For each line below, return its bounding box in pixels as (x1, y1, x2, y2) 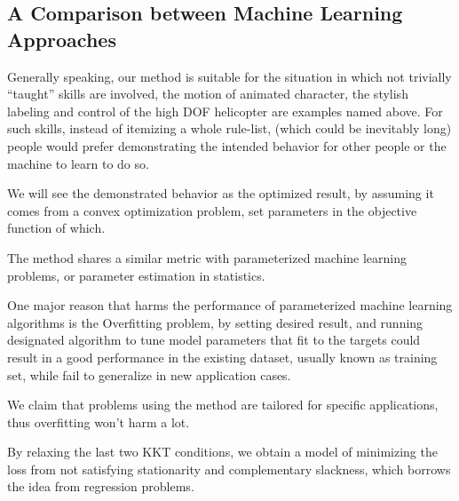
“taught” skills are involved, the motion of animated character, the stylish (7, 84, 408, 103)
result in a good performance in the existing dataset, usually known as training (7, 347, 438, 366)
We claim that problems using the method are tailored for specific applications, (7, 395, 439, 414)
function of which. (7, 219, 106, 237)
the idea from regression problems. (7, 477, 194, 496)
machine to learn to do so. (7, 154, 149, 172)
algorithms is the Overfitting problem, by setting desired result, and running (7, 313, 423, 331)
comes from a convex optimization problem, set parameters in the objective (7, 201, 417, 219)
